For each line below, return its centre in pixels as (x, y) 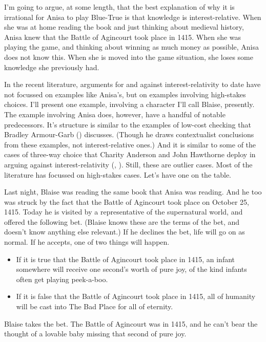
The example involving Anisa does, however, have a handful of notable (115, 114)
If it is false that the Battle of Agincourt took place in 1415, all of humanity (136, 296)
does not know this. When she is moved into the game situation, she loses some (129, 57)
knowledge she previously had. (52, 67)
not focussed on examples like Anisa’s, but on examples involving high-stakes (125, 94)
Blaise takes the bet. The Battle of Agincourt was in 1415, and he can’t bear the (131, 323)
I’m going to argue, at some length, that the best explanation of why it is (119, 7)
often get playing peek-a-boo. (62, 279)
